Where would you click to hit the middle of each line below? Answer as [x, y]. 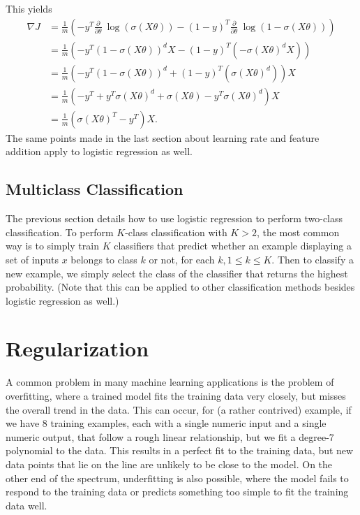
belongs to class [104, 259]
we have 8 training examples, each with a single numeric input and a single [166, 423]
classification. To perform [60, 232]
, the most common [298, 232]
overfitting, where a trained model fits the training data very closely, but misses [176, 396]
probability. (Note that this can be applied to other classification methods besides [180, 287]
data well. [27, 505]
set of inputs [32, 259]
